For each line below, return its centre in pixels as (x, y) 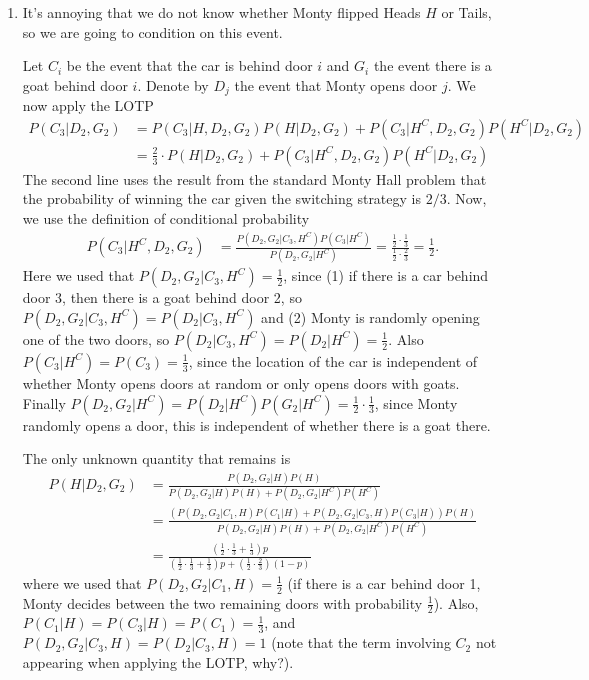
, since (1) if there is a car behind (386, 275)
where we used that (82, 582)
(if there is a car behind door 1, (384, 582)
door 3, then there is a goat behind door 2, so (162, 297)
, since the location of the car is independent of (333, 360)
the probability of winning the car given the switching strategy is (221, 198)
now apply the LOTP (88, 105)
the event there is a (432, 65)
